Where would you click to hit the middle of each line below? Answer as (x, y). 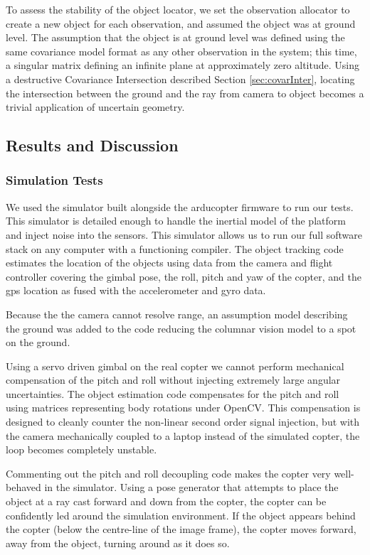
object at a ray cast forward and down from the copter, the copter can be (166, 501)
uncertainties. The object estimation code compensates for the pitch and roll (173, 393)
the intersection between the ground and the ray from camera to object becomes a (185, 93)
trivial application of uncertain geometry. (95, 107)
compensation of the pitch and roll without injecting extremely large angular (173, 380)
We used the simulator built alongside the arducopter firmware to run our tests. (180, 206)
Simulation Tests (54, 180)
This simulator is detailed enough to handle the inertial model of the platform (176, 221)
